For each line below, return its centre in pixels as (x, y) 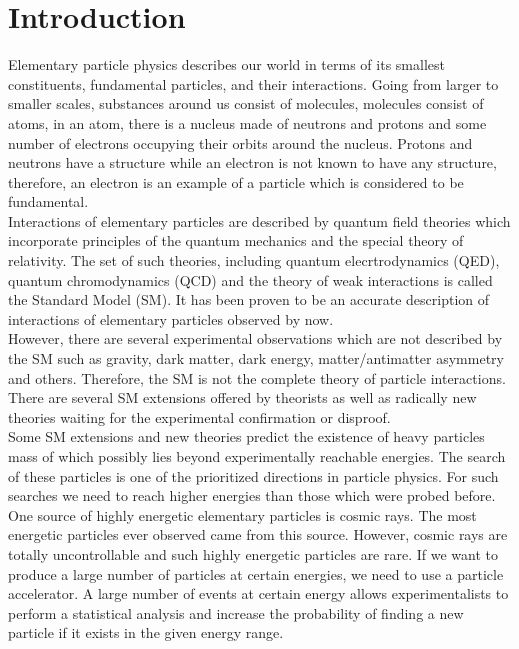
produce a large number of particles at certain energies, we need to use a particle (256, 573)
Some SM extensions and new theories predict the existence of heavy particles (246, 436)
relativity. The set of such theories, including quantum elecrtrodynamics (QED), (254, 260)
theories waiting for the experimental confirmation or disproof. (199, 416)
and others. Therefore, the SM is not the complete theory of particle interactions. (257, 377)
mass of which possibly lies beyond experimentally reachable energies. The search (257, 456)
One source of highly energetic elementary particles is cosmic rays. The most (242, 514)
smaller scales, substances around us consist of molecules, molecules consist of (246, 103)
